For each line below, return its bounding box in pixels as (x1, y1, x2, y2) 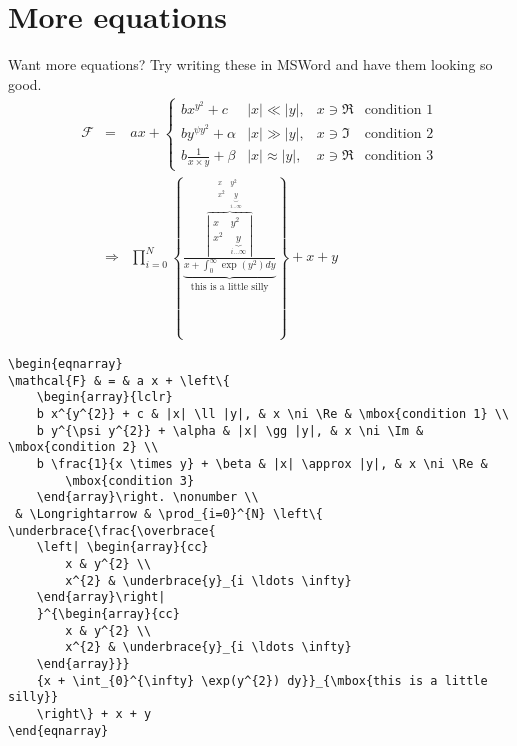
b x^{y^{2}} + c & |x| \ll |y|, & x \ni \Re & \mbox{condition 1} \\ (36, 407, 510, 422)
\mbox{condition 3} (65, 473, 195, 488)
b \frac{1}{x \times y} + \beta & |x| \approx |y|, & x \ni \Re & (36, 457, 488, 472)
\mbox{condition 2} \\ (8, 440, 159, 455)
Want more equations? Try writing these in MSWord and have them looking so (8, 54, 493, 75)
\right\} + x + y (36, 706, 152, 721)
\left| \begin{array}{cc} (36, 540, 209, 555)
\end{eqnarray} (8, 723, 109, 738)
